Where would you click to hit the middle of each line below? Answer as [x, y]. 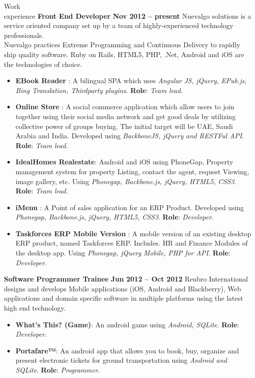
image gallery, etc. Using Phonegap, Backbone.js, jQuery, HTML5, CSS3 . [126, 181]
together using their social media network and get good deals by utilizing [126, 116]
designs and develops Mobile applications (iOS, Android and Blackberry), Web [123, 288]
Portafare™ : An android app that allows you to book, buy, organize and [127, 350]
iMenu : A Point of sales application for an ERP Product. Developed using [130, 207]
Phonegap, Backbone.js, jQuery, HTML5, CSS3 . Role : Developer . [114, 217]
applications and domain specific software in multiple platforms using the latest [124, 298]
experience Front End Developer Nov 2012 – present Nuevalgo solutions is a [128, 16]
